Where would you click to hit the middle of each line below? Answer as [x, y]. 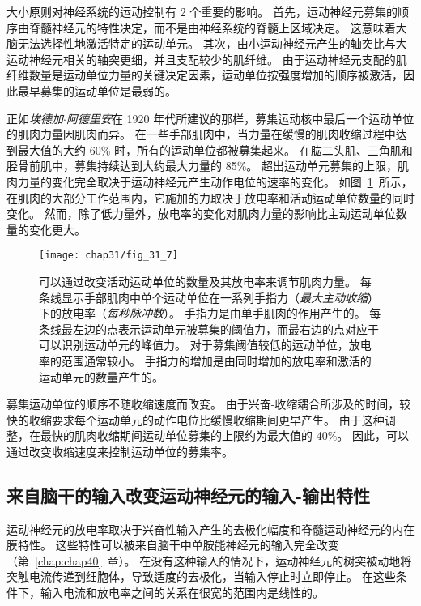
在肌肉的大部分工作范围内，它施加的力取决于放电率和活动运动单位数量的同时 [210, 197]
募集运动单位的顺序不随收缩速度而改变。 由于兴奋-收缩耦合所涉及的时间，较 [209, 404]
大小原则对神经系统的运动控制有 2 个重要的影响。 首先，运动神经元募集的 [202, 11]
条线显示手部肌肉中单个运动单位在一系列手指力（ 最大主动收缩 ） [209, 297]
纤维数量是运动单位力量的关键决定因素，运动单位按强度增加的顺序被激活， [205, 75]
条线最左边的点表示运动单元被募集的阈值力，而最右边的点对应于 [209, 329]
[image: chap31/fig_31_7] [108, 256]
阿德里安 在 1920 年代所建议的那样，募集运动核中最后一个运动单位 [240, 118]
